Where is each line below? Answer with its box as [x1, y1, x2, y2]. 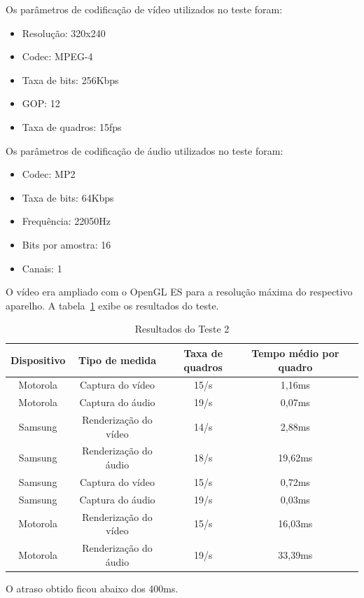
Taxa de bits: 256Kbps [22, 72, 119, 87]
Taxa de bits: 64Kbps [22, 190, 114, 204]
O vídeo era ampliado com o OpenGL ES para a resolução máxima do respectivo [6, 284, 353, 299]
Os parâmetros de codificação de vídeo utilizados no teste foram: [6, 2, 283, 16]
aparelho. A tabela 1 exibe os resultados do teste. [6, 298, 219, 312]
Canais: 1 [22, 260, 62, 275]
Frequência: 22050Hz [22, 214, 111, 228]
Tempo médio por [251, 345, 339, 360]
